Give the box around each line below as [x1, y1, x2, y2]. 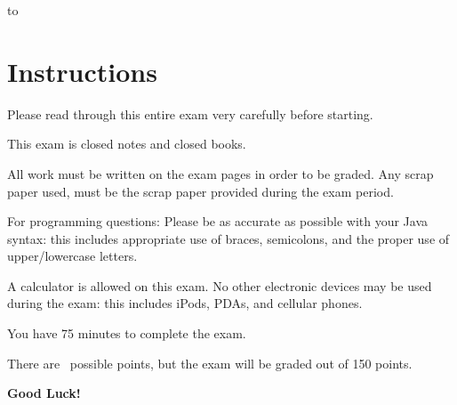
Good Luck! [7, 384, 81, 402]
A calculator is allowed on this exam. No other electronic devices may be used [7, 276, 432, 295]
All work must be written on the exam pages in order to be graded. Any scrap [7, 164, 434, 182]
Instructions [7, 53, 157, 89]
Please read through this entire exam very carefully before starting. [7, 104, 373, 123]
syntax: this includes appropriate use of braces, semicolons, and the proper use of [7, 229, 450, 247]
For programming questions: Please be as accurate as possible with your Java [7, 212, 429, 231]
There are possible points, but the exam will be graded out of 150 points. [7, 353, 413, 372]
